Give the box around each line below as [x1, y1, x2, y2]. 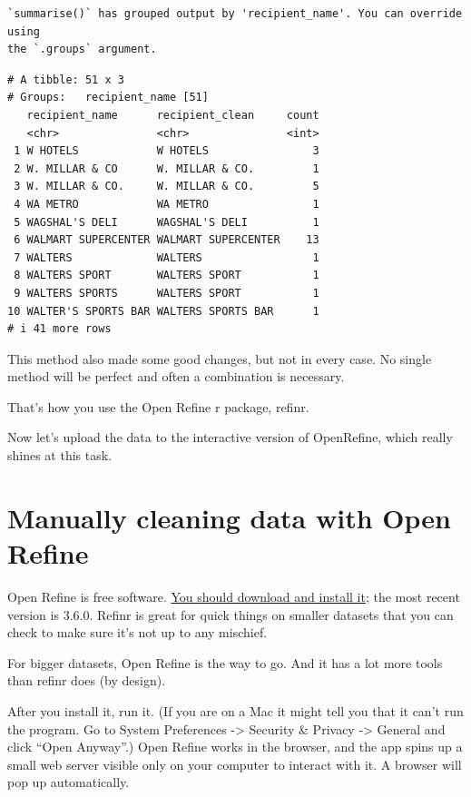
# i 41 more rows [7, 322, 112, 336]
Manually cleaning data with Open [7, 498, 451, 536]
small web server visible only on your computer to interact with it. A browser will [7, 754, 462, 773]
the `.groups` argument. [7, 43, 157, 56]
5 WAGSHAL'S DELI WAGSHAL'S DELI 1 [14, 215, 319, 229]
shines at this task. [7, 446, 113, 465]
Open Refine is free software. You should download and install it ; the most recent [7, 586, 460, 605]
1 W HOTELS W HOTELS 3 [14, 144, 319, 158]
